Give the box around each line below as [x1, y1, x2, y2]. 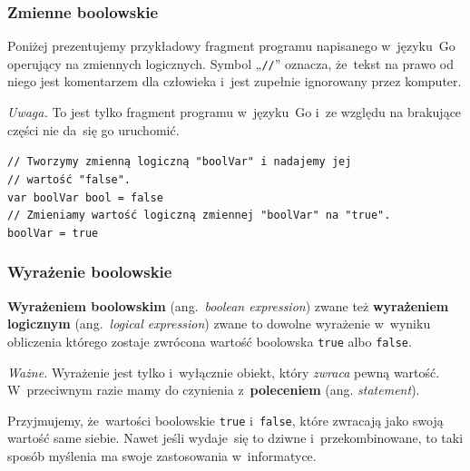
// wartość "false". [7, 172, 132, 186]
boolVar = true [7, 226, 99, 240]
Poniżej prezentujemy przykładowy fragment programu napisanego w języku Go [7, 36, 455, 55]
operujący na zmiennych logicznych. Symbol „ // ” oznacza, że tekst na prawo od [7, 54, 455, 73]
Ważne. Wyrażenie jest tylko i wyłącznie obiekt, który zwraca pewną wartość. [7, 362, 440, 381]
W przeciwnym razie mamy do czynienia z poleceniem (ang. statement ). [7, 380, 420, 399]
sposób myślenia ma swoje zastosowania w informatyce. [7, 446, 317, 466]
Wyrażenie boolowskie [7, 260, 172, 283]
